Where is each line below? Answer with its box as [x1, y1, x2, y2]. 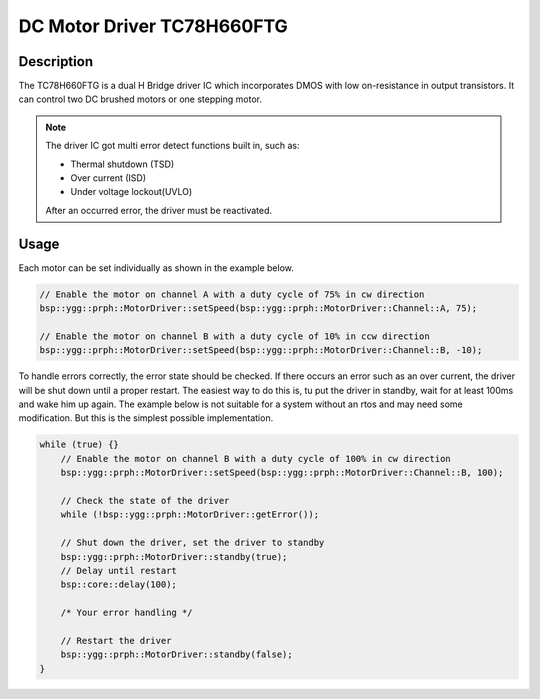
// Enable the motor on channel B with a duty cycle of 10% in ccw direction [39, 330, 430, 342]
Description [18, 53, 94, 70]
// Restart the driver [60, 635, 172, 646]
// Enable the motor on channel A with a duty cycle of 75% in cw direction [39, 288, 425, 300]
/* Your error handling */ [60, 607, 194, 619]
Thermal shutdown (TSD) [70, 158, 175, 170]
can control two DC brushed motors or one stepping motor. [18, 93, 262, 105]
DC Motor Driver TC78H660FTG [18, 15, 289, 37]
